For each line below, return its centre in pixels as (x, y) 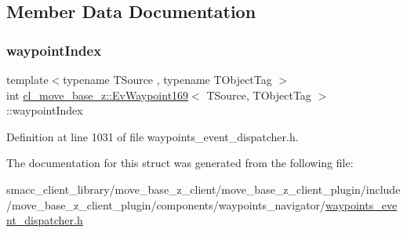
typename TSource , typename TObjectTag (167, 79)
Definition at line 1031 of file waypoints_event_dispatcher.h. (153, 136)
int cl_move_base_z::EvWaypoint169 (98, 95)
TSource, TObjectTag (259, 95)
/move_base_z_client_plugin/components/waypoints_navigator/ (166, 204)
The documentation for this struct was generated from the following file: (180, 163)
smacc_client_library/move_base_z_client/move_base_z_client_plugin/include (203, 189)
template (27, 79)
